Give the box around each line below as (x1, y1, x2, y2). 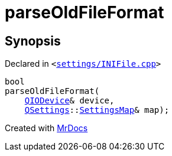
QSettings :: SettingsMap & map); (24, 105, 170, 115)
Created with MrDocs (5, 123, 88, 134)
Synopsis (5, 33, 61, 48)
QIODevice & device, (24, 96, 115, 106)
